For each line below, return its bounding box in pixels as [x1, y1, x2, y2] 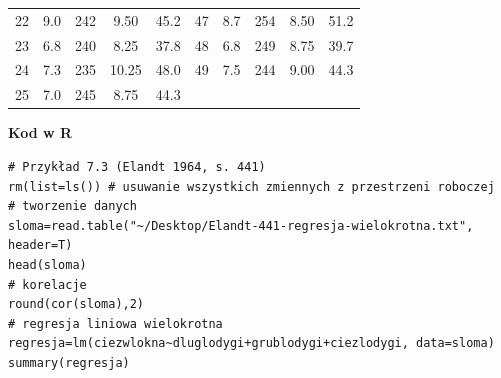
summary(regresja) [8, 355, 130, 370]
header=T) [8, 238, 73, 253]
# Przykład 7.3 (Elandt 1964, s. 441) [8, 159, 266, 174]
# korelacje [8, 277, 87, 292]
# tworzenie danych [8, 199, 137, 214]
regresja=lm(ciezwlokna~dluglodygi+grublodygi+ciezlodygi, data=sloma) [8, 336, 495, 351]
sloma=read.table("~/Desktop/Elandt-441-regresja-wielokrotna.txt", [8, 218, 474, 233]
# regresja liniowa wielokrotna [8, 316, 223, 331]
